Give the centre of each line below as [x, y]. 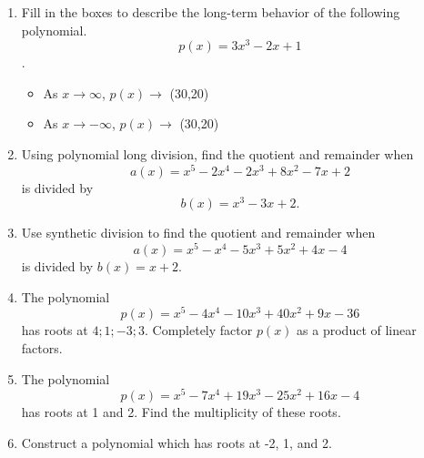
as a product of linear [357, 330]
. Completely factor [198, 330]
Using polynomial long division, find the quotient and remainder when [217, 154]
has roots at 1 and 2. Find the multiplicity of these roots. [181, 412]
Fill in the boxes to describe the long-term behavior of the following [211, 12]
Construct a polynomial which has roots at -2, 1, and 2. [177, 442]
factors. [42, 347]
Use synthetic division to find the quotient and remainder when [198, 233]
